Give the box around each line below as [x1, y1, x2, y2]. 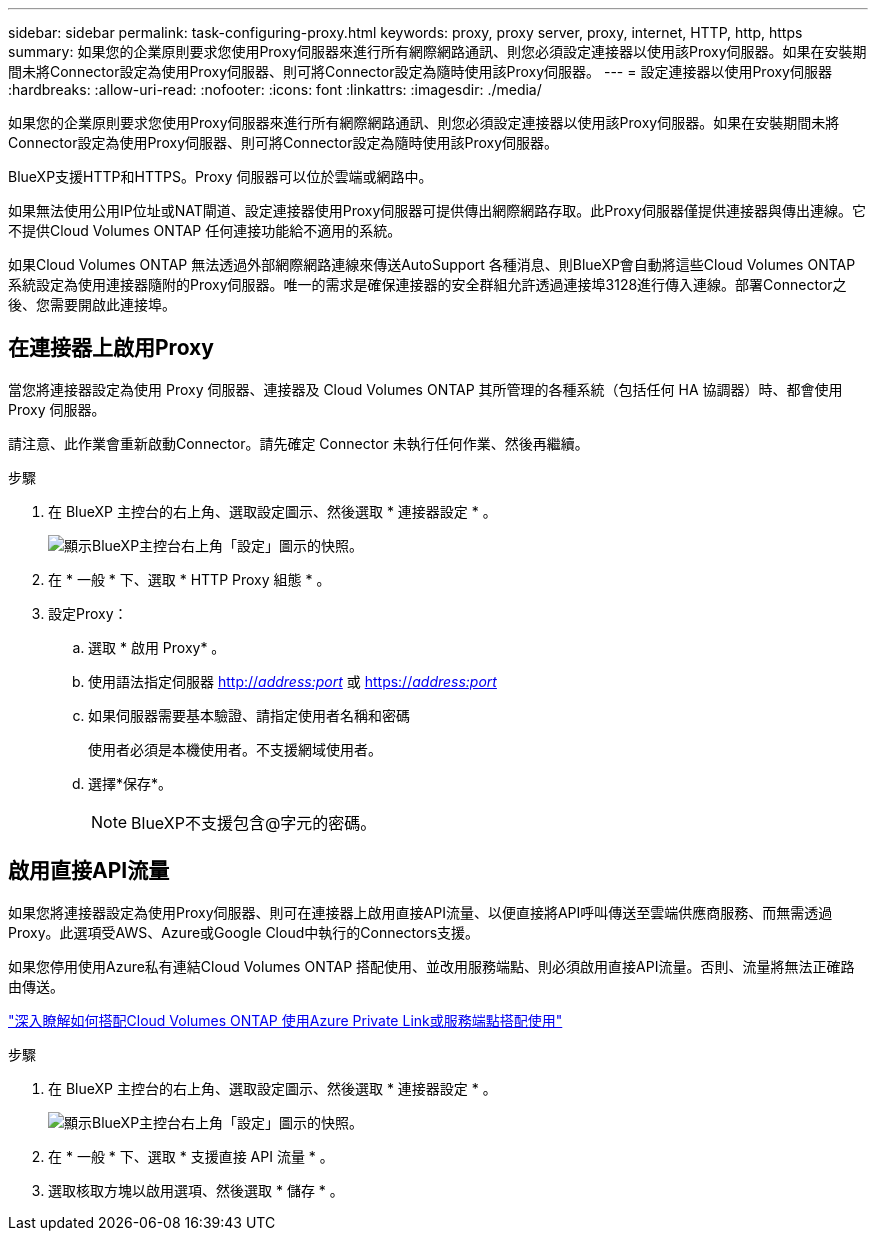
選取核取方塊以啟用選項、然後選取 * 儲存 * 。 [48, 1181, 344, 1199]
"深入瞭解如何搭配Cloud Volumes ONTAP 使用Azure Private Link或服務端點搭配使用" [8, 1011, 563, 1029]
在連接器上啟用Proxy [8, 335, 214, 361]
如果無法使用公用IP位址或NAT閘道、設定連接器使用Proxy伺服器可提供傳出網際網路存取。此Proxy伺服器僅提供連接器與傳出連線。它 [8, 202, 866, 219]
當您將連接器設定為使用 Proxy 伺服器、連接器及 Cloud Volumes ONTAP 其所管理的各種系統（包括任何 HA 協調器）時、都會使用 [8, 380, 843, 398]
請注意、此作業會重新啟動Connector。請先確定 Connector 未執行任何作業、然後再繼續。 [8, 434, 589, 452]
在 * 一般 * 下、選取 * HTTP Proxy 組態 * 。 [48, 570, 331, 588]
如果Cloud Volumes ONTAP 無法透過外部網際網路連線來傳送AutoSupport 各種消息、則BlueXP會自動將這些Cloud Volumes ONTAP [8, 256, 856, 273]
